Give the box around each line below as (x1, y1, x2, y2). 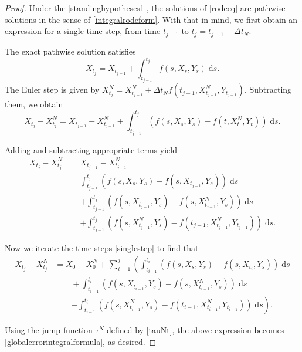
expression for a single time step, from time (5, 25, 161, 37)
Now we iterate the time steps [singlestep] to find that (5, 242, 199, 254)
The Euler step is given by (5, 83, 100, 96)
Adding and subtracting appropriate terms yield (5, 143, 177, 155)
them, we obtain (5, 98, 63, 110)
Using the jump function (5, 323, 93, 336)
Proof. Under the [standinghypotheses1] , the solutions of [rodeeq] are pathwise (5, 2, 286, 13)
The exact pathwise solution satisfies (5, 45, 136, 57)
